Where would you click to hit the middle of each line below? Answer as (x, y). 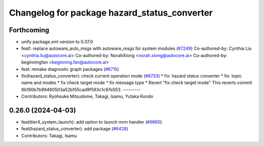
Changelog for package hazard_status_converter (111, 13)
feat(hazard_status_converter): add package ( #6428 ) (75, 129)
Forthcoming (29, 30)
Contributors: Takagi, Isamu (49, 136)
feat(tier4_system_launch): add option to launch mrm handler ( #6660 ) (92, 122)
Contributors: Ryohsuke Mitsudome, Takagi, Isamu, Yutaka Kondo (87, 96)
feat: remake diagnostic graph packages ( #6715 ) (70, 69)
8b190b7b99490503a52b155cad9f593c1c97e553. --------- (81, 89)
